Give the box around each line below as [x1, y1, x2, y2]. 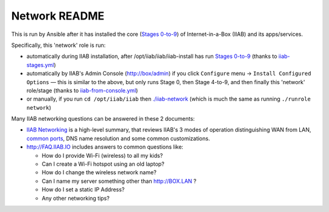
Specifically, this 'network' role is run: [11, 41, 106, 49]
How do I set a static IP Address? [41, 186, 125, 193]
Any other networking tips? [41, 194, 110, 202]
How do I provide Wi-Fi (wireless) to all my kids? [41, 152, 163, 159]
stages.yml [26, 61, 54, 68]
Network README [11, 9, 105, 23]
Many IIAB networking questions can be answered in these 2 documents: [11, 115, 195, 122]
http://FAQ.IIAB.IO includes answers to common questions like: [26, 143, 184, 150]
